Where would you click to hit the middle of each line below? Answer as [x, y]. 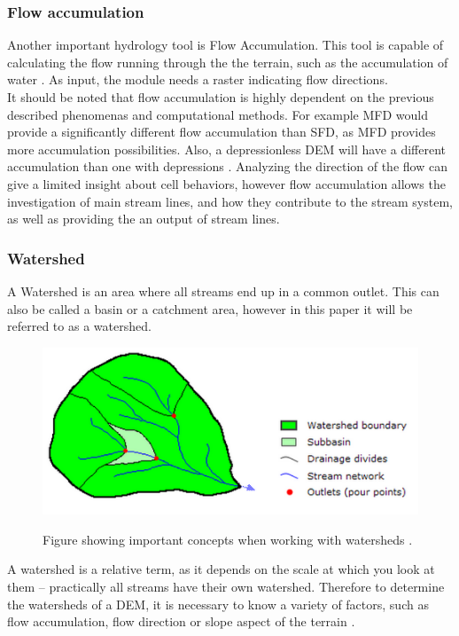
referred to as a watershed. [79, 326]
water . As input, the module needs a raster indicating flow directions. [198, 79]
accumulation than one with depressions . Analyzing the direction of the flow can [227, 166]
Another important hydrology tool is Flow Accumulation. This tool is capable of [226, 45]
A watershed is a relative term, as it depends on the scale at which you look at [221, 569]
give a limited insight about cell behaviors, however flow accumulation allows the [226, 183]
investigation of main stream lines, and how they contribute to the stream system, [230, 201]
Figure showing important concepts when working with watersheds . [228, 539]
